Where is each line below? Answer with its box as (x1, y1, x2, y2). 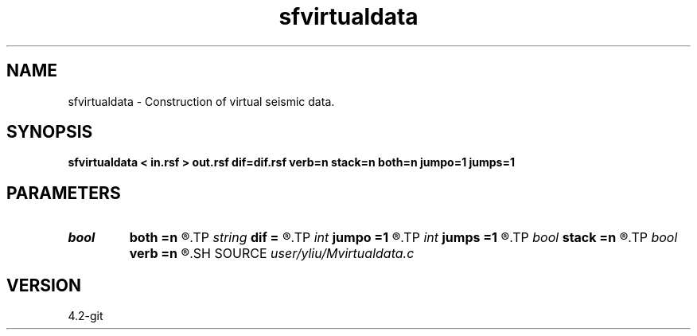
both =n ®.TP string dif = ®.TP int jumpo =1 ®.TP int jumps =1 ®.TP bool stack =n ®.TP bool (129, 229, 678, 246)
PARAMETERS (6, 182, 121, 203)
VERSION (6, 275, 82, 295)
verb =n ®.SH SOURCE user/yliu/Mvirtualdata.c (129, 245, 415, 262)
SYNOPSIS (6, 122, 93, 143)
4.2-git (68, 309, 103, 323)
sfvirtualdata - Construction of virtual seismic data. (68, 94, 335, 108)
